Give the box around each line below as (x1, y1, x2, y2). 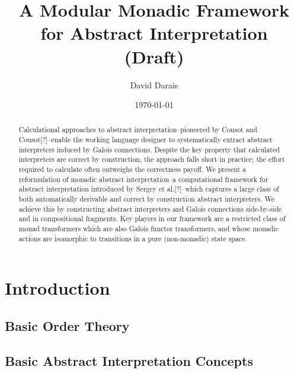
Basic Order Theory (5, 316, 130, 334)
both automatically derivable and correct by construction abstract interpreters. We (18, 194, 274, 204)
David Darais (130, 78, 178, 91)
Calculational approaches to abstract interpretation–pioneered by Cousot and (18, 125, 257, 135)
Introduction (5, 276, 110, 300)
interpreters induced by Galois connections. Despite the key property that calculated (18, 144, 280, 154)
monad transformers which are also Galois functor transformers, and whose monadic (18, 224, 279, 234)
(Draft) (124, 44, 184, 68)
